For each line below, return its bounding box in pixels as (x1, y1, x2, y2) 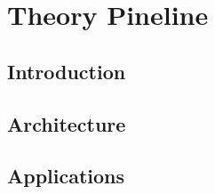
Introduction (7, 57, 126, 85)
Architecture (7, 109, 126, 137)
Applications (7, 162, 125, 190)
